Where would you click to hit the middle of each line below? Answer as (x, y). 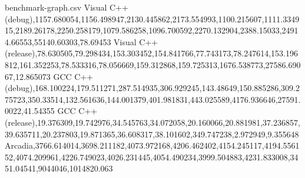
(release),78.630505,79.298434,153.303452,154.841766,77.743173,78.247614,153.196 (151, 53)
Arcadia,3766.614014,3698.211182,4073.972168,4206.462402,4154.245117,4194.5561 (152, 145)
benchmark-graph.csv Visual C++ (67, 7)
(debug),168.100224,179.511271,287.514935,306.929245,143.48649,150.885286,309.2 (152, 88)
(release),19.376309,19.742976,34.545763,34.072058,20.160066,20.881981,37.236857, (152, 122)
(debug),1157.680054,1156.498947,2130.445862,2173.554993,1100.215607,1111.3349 (152, 19)
